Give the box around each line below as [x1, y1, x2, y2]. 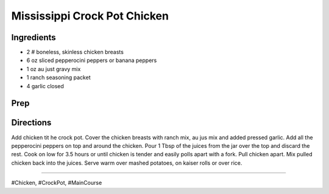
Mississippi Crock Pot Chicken [11, 9, 169, 23]
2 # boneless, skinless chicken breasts [26, 49, 124, 56]
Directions [11, 117, 52, 128]
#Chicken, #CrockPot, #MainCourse [11, 179, 102, 187]
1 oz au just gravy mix [26, 65, 81, 72]
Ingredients [11, 32, 56, 43]
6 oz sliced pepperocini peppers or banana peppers [26, 57, 157, 64]
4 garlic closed [26, 82, 64, 89]
